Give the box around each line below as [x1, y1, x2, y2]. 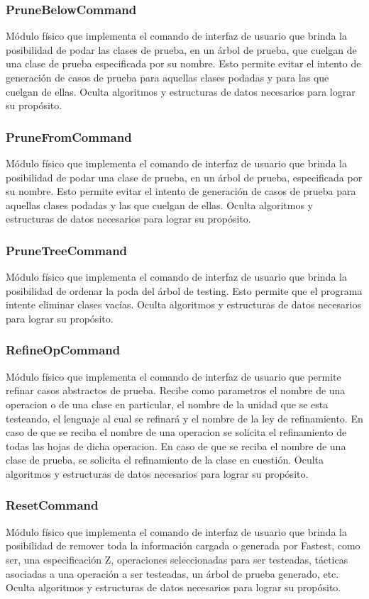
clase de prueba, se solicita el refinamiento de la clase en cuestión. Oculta [6, 452, 324, 467]
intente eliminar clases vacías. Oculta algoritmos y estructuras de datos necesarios [6, 297, 361, 312]
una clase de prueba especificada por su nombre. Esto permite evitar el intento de [6, 56, 361, 71]
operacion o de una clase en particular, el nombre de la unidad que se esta [6, 396, 329, 411]
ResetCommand [6, 496, 99, 514]
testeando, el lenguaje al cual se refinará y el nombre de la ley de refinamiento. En [6, 410, 363, 425]
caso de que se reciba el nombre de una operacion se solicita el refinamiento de [6, 425, 347, 440]
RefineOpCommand [6, 341, 121, 359]
